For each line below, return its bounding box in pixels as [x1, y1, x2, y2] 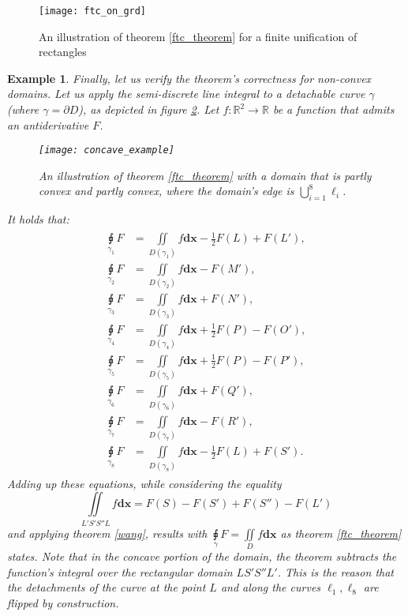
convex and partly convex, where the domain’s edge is [39, 182, 294, 199]
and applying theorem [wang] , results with [7, 524, 208, 541]
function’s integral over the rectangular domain [7, 563, 233, 580]
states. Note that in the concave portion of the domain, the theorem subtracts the [7, 548, 397, 565]
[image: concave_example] [39, 145, 174, 156]
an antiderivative [7, 116, 89, 133]
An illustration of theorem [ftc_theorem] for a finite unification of [39, 28, 357, 44]
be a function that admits [272, 101, 395, 118]
